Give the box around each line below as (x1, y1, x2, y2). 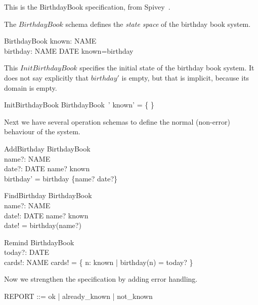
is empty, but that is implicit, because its (121, 72, 249, 83)
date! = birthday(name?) (4, 220, 81, 231)
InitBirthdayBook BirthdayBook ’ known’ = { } (4, 99, 154, 110)
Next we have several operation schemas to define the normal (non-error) (4, 116, 230, 127)
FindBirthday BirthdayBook (4, 190, 92, 201)
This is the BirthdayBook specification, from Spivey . (4, 2, 170, 12)
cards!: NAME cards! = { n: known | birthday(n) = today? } (4, 256, 193, 267)
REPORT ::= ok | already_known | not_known (4, 291, 153, 301)
